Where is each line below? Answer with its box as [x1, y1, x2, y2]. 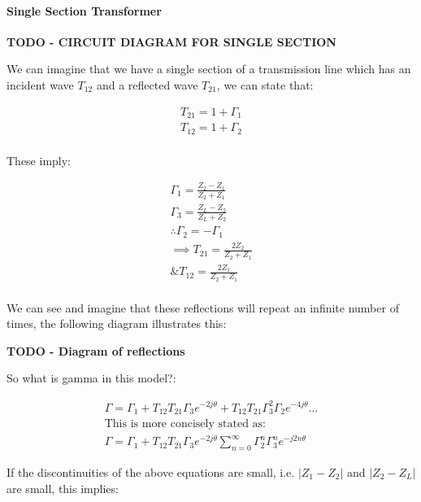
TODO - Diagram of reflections [7, 342, 185, 359]
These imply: [7, 151, 72, 168]
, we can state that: [216, 76, 314, 93]
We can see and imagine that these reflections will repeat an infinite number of [7, 299, 399, 316]
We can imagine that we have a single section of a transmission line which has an [7, 60, 411, 77]
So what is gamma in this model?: [7, 369, 176, 386]
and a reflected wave [96, 76, 198, 93]
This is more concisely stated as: [104, 418, 266, 430]
